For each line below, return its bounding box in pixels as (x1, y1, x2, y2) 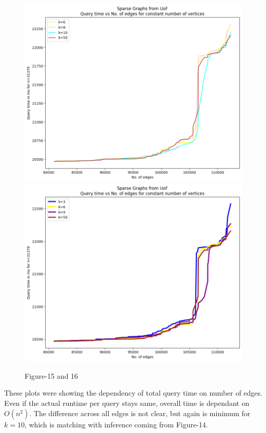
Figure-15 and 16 (25, 370, 78, 381)
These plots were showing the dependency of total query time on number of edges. (4, 387, 262, 398)
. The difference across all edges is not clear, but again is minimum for (29, 407, 251, 418)
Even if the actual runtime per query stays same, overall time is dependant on (4, 398, 250, 408)
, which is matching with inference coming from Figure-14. (24, 419, 208, 429)
